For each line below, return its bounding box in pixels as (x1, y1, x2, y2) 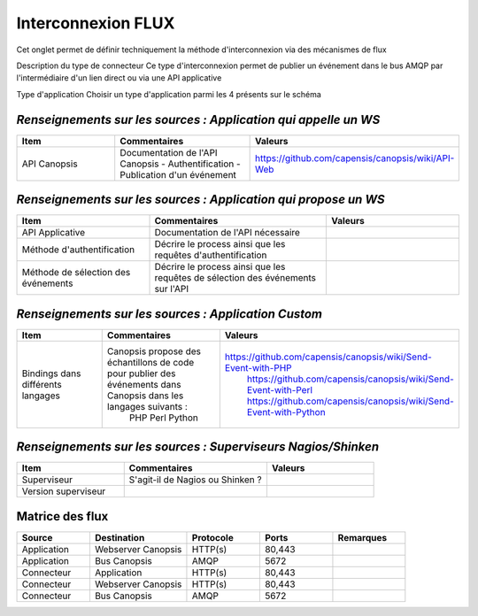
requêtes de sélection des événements (154, 272, 317, 284)
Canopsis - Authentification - (119, 158, 241, 170)
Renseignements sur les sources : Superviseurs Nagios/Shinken (16, 439, 380, 455)
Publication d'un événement (119, 168, 236, 181)
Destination (94, 531, 145, 543)
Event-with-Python (246, 405, 327, 418)
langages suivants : (106, 400, 188, 412)
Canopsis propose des (106, 345, 201, 358)
